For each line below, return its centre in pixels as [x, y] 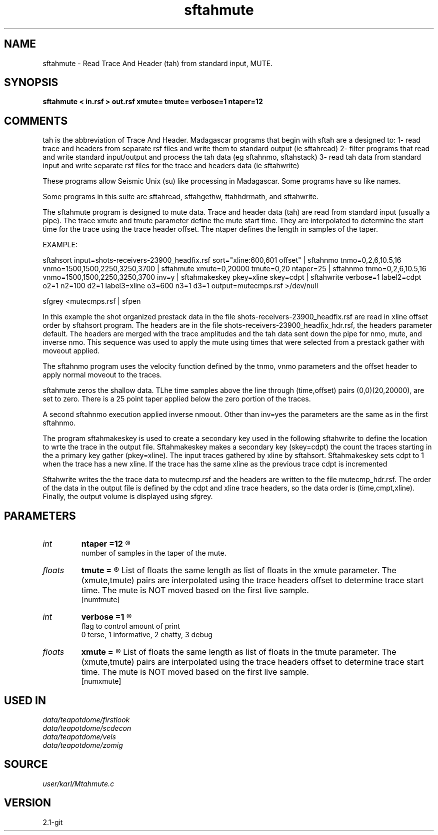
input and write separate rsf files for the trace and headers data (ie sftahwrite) [171, 166]
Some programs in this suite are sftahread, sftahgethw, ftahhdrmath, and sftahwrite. [180, 197]
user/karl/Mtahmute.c [78, 783]
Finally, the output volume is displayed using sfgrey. [128, 497]
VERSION [28, 803]
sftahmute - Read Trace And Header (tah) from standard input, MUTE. [158, 63]
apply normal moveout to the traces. [102, 375]
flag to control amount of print [130, 626]
